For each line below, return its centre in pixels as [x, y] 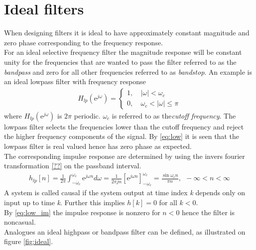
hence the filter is [208, 212]
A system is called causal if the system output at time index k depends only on [125, 192]
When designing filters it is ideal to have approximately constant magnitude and [127, 33]
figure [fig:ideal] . [29, 241]
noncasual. [20, 222]
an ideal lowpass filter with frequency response [75, 81]
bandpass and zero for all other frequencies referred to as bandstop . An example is [128, 71]
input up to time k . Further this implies [64, 202]
